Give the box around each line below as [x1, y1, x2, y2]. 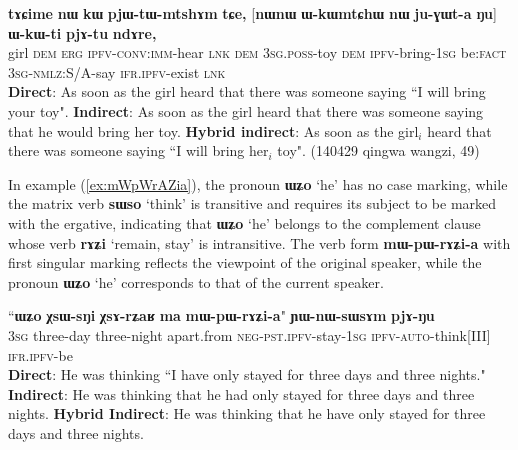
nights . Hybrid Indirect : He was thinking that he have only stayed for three [8, 403, 486, 424]
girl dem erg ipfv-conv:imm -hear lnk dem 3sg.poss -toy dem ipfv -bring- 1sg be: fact [8, 42, 507, 63]
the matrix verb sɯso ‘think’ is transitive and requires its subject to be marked [8, 193, 497, 214]
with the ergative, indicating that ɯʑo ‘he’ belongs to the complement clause [8, 212, 481, 233]
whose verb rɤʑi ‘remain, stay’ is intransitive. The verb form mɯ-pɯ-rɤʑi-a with [8, 232, 511, 253]
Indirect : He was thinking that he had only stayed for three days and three [8, 383, 475, 404]
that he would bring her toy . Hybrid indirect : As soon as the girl [8, 120, 419, 141]
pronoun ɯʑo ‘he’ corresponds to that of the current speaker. [8, 271, 384, 292]
